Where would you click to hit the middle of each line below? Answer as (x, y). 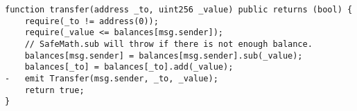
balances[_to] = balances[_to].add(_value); (129, 67)
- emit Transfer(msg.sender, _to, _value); (112, 78)
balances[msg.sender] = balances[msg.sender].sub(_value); (164, 55)
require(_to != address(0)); (92, 21)
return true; (54, 90)
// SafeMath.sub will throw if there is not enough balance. (168, 44)
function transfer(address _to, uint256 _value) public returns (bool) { (179, 10)
